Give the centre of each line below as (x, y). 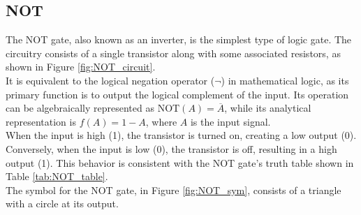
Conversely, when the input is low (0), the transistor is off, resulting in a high (171, 148)
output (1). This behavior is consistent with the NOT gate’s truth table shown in (180, 162)
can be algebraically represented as (80, 108)
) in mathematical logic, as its (285, 80)
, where (161, 121)
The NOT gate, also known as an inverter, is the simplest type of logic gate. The (179, 39)
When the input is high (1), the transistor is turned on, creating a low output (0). (181, 135)
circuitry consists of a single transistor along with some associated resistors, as (173, 53)
